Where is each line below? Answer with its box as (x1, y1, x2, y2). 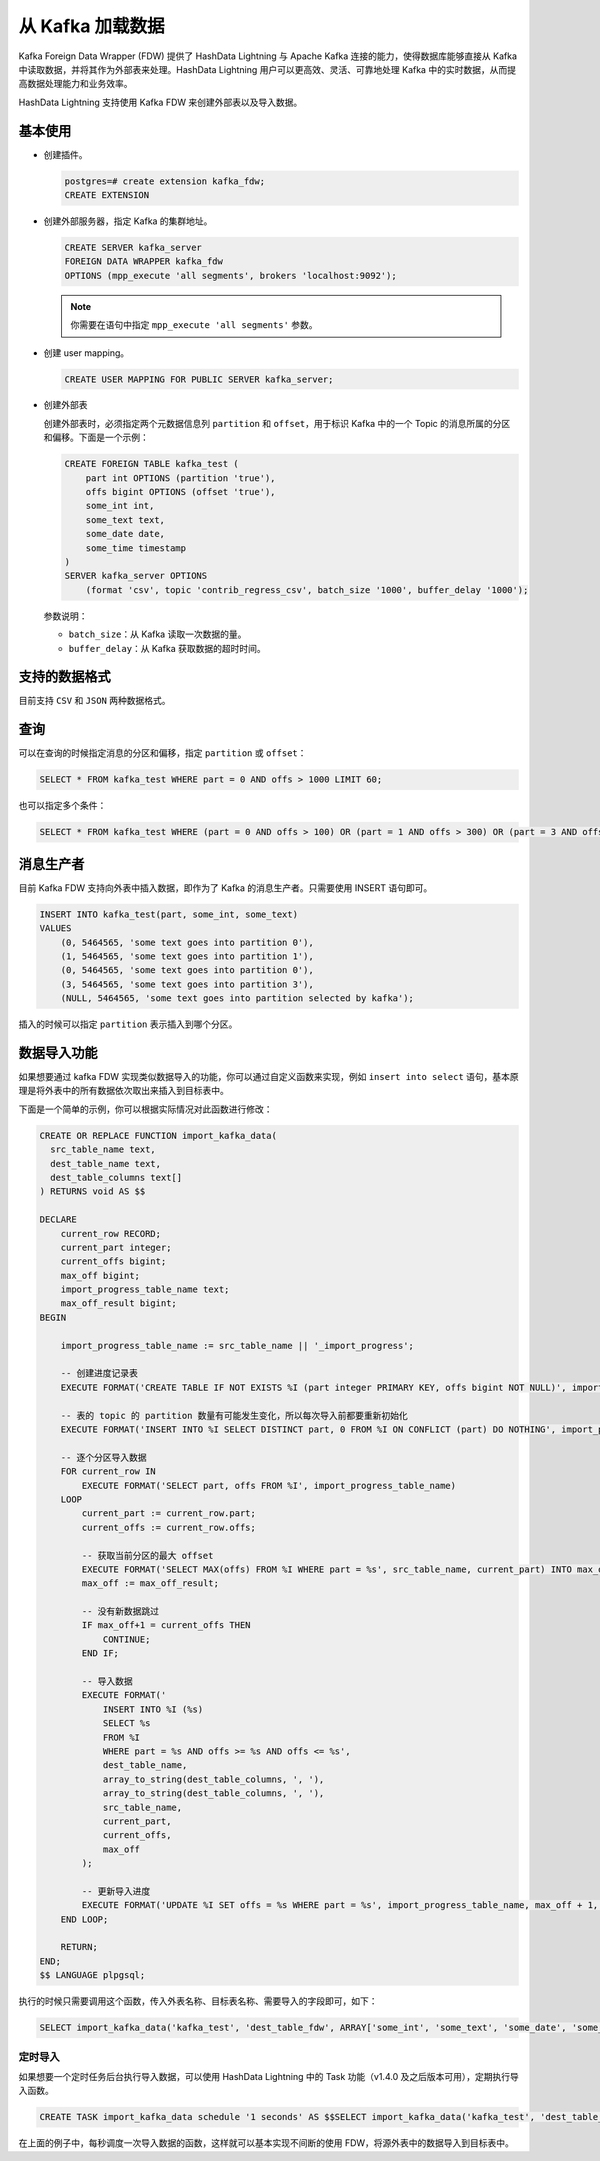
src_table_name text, (50, 1144, 157, 1155)
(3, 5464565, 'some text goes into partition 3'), (60, 978, 314, 990)
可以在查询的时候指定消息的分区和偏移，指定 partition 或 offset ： (18, 747, 307, 759)
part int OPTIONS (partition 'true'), (85, 472, 276, 484)
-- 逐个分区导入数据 (60, 1451, 147, 1463)
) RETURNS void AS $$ (39, 1186, 146, 1197)
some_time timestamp (85, 542, 187, 554)
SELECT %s (102, 1718, 151, 1729)
